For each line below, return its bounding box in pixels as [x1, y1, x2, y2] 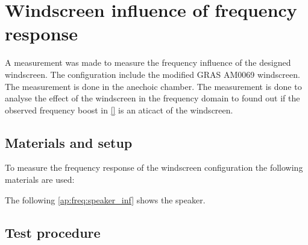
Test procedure [5, 223, 101, 241]
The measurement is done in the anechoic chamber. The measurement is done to [5, 80, 302, 92]
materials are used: [5, 173, 75, 186]
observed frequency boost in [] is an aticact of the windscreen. [5, 103, 233, 116]
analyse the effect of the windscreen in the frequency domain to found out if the [5, 92, 300, 104]
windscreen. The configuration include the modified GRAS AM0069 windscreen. [5, 68, 300, 80]
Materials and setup [5, 133, 133, 151]
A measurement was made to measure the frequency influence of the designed [5, 56, 291, 69]
